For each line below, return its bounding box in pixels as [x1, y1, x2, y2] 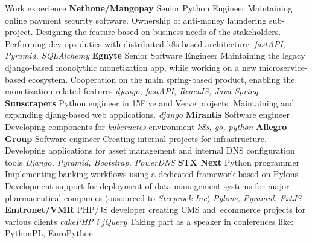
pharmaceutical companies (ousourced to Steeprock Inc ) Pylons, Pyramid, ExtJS [5, 191, 302, 204]
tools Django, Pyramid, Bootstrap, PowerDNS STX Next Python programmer [5, 155, 300, 168]
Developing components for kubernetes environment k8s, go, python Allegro [5, 120, 287, 132]
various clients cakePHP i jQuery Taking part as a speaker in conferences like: [5, 215, 294, 227]
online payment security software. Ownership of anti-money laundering [5, 13, 267, 26]
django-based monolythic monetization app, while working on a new [5, 60, 257, 73]
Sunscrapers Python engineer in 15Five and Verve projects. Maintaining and [5, 96, 294, 109]
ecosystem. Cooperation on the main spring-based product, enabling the [28, 73, 295, 85]
